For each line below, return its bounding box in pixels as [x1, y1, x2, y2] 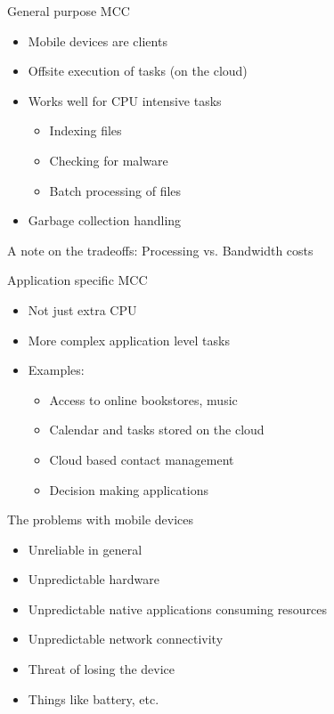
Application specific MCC [7, 271, 148, 289]
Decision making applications [49, 480, 209, 499]
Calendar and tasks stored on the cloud [49, 420, 265, 439]
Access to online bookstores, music [49, 390, 238, 409]
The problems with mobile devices [7, 510, 194, 529]
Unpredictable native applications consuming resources [28, 599, 328, 618]
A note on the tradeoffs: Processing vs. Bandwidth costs [7, 240, 314, 259]
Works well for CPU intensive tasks [28, 91, 222, 110]
